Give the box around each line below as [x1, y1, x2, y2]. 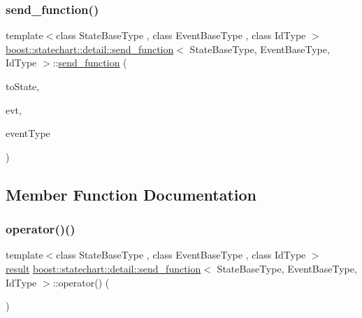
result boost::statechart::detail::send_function [6, 261, 201, 275]
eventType [6, 126, 50, 140]
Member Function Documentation [6, 183, 257, 205]
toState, [6, 79, 40, 93]
